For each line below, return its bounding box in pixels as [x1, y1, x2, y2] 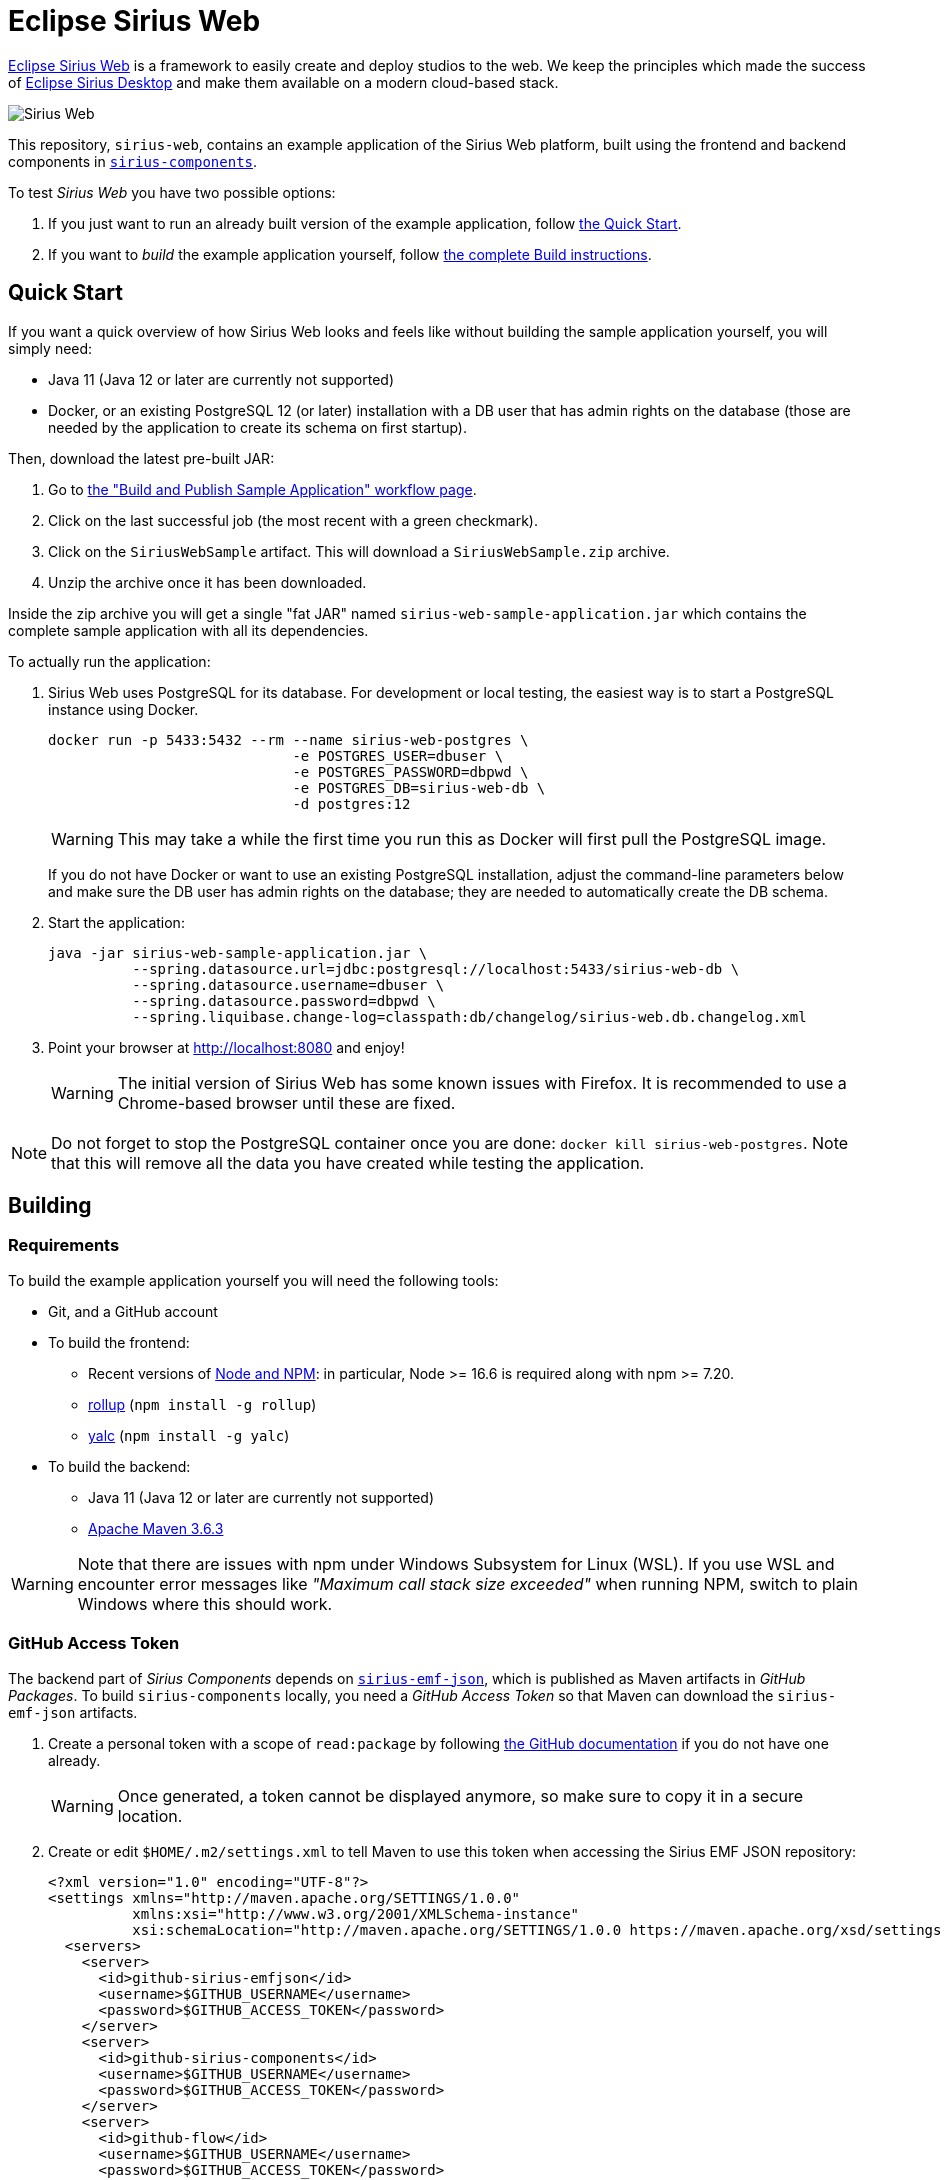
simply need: [8, 339, 93, 357]
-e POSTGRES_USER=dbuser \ [292, 747, 504, 764]
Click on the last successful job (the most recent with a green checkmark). [48, 511, 538, 529]
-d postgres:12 [292, 795, 411, 812]
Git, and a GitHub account [48, 1302, 218, 1320]
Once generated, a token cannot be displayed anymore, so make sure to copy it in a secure [117, 1785, 804, 1806]
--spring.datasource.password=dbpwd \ [132, 992, 436, 1009]
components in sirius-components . [8, 152, 258, 170]
